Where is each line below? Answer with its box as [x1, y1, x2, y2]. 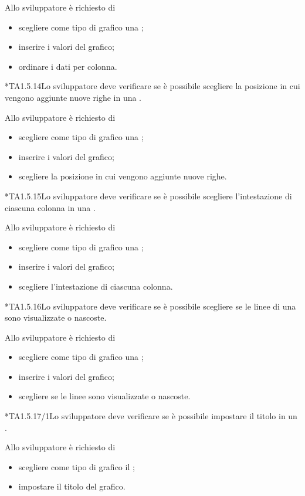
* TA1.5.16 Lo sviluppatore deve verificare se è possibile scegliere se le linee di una [5, 300, 296, 312]
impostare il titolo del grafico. [18, 480, 126, 492]
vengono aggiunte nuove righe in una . [5, 91, 142, 103]
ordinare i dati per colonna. [18, 60, 117, 72]
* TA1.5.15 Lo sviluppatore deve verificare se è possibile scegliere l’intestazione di [5, 189, 292, 202]
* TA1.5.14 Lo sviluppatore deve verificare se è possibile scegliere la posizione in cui [5, 80, 300, 92]
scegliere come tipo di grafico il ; [18, 460, 135, 473]
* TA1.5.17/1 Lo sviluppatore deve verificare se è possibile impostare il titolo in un [5, 410, 297, 422]
